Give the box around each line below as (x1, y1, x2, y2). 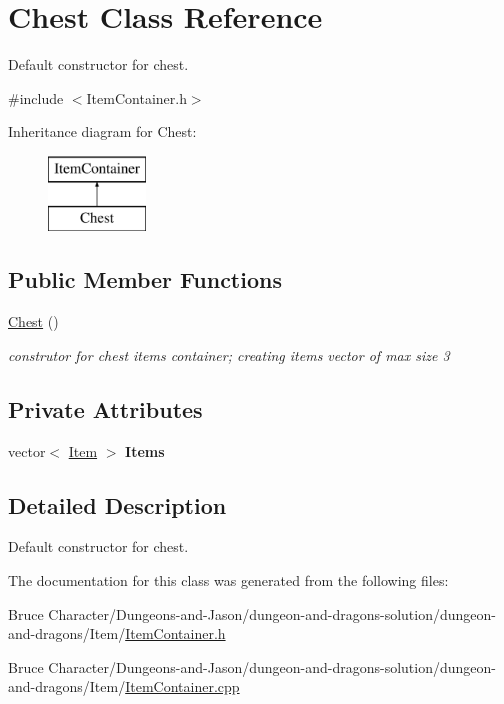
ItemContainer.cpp (125, 676, 240, 697)
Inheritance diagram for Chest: (8, 121, 197, 142)
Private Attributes (8, 393, 203, 424)
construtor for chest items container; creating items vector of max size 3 (8, 344, 450, 365)
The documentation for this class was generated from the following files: (8, 570, 449, 591)
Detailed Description (8, 489, 227, 520)
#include (8, 87, 64, 108)
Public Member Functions (8, 264, 282, 295)
